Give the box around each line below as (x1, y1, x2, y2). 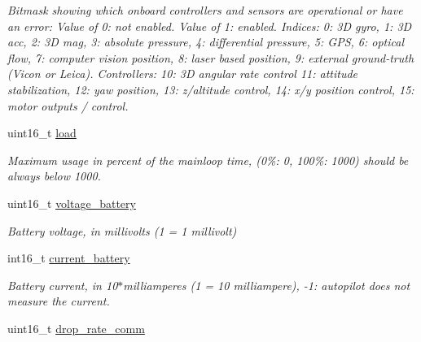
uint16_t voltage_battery (7, 194, 136, 211)
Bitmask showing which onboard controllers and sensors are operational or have (7, 2, 403, 18)
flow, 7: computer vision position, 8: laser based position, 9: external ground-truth (7, 49, 414, 66)
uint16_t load (7, 124, 77, 141)
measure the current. (7, 292, 110, 310)
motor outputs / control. (7, 97, 129, 114)
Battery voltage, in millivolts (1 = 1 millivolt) (7, 222, 237, 239)
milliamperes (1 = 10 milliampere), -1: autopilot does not (123, 276, 410, 293)
